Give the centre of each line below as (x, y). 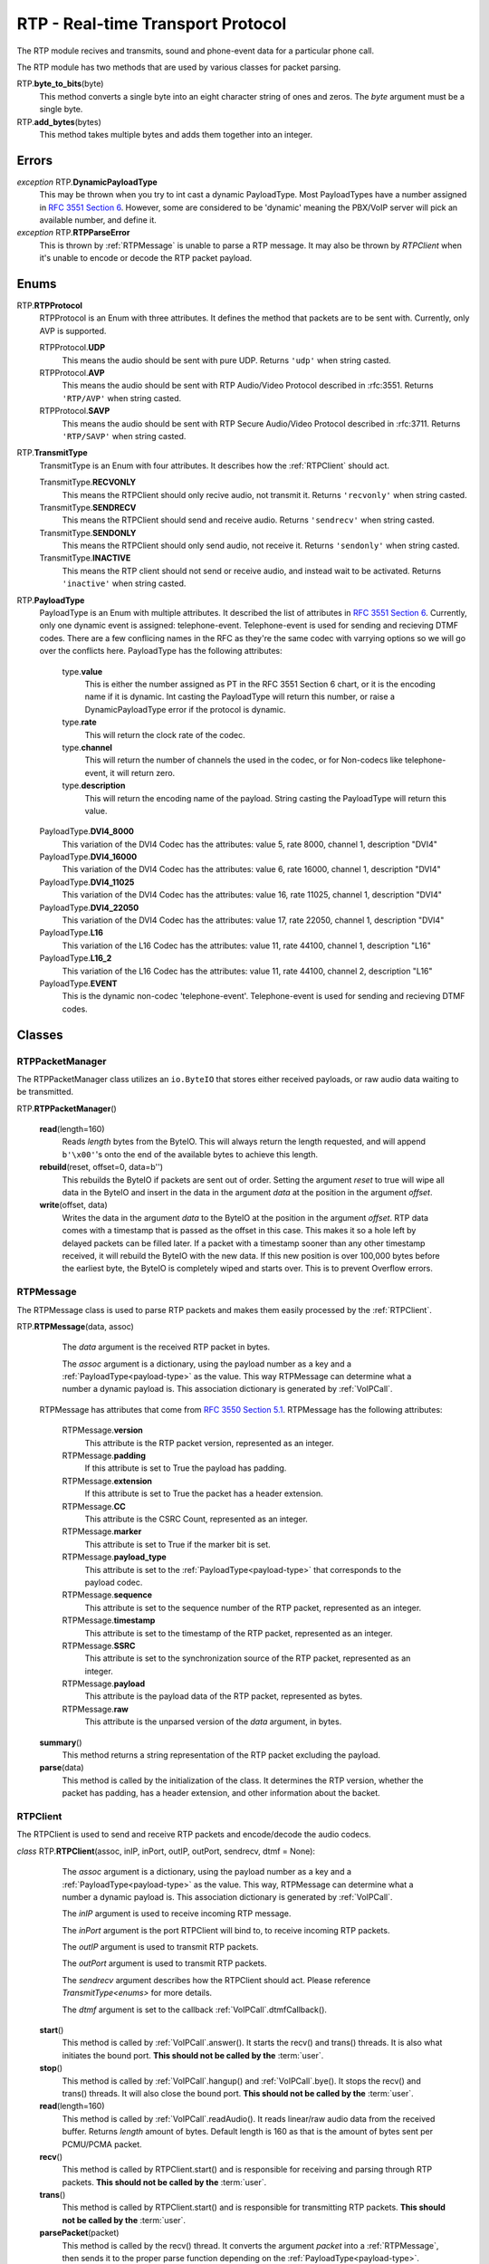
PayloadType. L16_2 (76, 958)
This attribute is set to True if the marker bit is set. (177, 1544)
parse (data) (62, 1768)
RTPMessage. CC (94, 1506)
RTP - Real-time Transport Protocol (152, 24)
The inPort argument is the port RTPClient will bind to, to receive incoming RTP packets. (226, 1930)
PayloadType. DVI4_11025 (87, 882)
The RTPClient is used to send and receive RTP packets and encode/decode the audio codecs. (194, 1835)
